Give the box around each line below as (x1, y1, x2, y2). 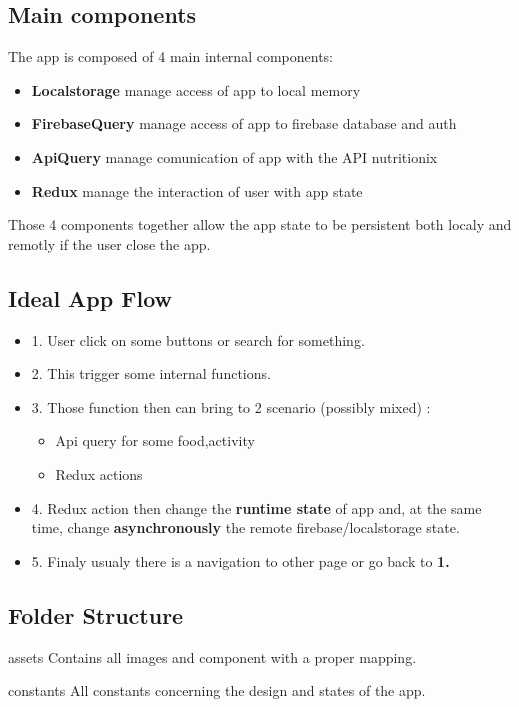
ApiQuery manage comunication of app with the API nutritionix (31, 146, 438, 167)
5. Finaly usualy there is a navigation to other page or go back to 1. (31, 550, 450, 571)
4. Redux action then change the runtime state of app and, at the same (31, 497, 482, 518)
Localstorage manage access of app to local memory (31, 79, 361, 100)
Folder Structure (8, 599, 184, 630)
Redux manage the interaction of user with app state (31, 180, 363, 201)
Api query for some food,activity (55, 430, 255, 451)
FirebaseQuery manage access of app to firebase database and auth (31, 113, 457, 134)
